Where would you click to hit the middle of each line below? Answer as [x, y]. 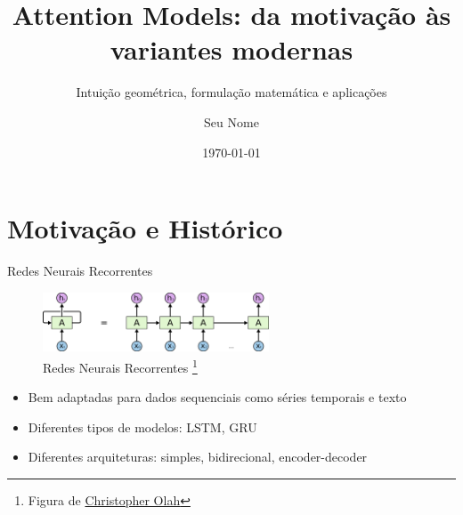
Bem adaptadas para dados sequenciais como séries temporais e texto [217, 397]
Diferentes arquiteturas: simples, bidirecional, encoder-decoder [198, 457]
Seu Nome [231, 121]
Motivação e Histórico [145, 228]
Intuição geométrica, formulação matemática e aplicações [231, 92]
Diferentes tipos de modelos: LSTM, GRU [142, 426]
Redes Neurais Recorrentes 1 [120, 366]
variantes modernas [231, 49]
